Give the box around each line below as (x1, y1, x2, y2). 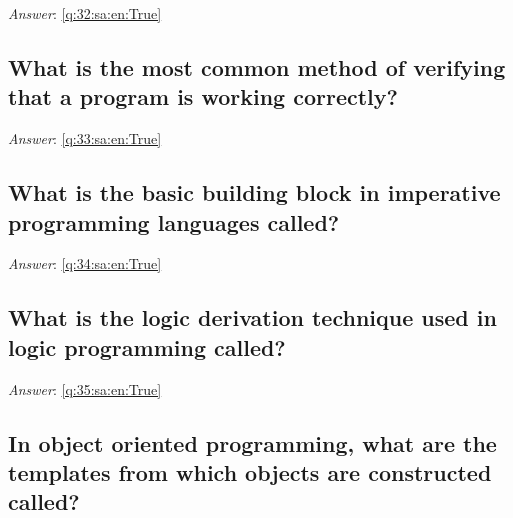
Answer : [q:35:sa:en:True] (8, 378, 162, 399)
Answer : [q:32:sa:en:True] (8, 3, 162, 23)
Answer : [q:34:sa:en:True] (8, 253, 162, 274)
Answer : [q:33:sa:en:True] (8, 128, 162, 149)
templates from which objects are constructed (8, 456, 492, 487)
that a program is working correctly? (8, 81, 398, 112)
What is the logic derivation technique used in (8, 302, 497, 333)
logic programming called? (8, 331, 286, 362)
